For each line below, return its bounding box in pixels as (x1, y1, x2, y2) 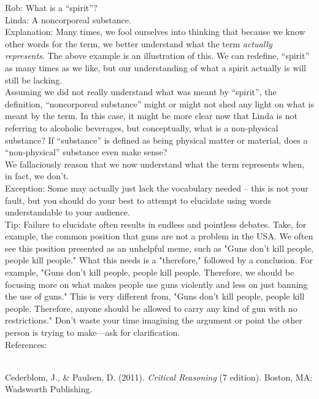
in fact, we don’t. (5, 169, 69, 182)
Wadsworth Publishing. (5, 382, 93, 395)
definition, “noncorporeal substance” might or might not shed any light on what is (5, 97, 314, 110)
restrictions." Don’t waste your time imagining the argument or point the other (5, 314, 302, 327)
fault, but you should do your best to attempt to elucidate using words (5, 193, 272, 206)
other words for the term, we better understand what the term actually (5, 37, 272, 50)
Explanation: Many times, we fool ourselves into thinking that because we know (5, 25, 306, 38)
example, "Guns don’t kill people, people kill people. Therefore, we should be (5, 266, 294, 279)
